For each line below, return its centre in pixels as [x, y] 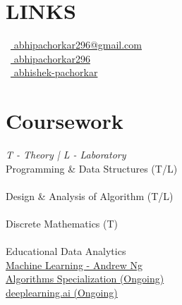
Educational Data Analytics [66, 251]
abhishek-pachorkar [56, 72]
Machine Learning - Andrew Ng [74, 264]
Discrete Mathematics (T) [62, 223]
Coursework [65, 121]
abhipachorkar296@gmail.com [78, 45]
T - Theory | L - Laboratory [66, 155]
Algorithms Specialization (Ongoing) [85, 279]
